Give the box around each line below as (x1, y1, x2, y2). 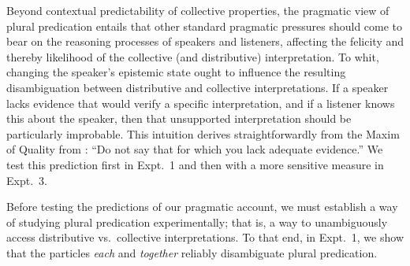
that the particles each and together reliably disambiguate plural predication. (6, 244, 378, 260)
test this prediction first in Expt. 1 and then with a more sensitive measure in (6, 156, 384, 172)
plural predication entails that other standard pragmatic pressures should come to (6, 17, 403, 34)
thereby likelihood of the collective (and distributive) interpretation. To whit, (6, 48, 379, 65)
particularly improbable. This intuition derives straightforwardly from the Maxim (6, 125, 400, 142)
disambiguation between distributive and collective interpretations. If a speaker (6, 79, 389, 95)
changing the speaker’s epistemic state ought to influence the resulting (6, 64, 346, 80)
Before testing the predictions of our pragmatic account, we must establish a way (6, 198, 398, 215)
